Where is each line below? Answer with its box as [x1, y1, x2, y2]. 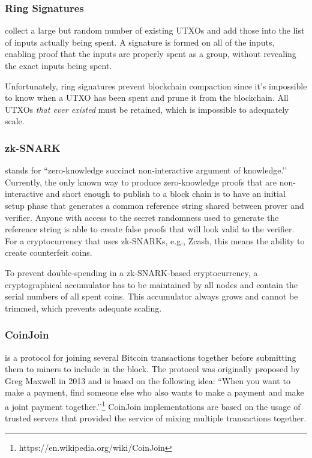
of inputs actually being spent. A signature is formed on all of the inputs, [5, 35, 275, 48]
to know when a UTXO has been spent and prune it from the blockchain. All [5, 91, 289, 104]
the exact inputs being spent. [5, 59, 112, 71]
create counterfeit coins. [5, 246, 92, 259]
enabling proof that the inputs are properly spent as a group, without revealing [5, 47, 296, 60]
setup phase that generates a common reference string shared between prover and [5, 199, 304, 211]
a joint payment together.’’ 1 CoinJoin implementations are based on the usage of [5, 398, 301, 412]
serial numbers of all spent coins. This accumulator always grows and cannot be [5, 290, 298, 303]
